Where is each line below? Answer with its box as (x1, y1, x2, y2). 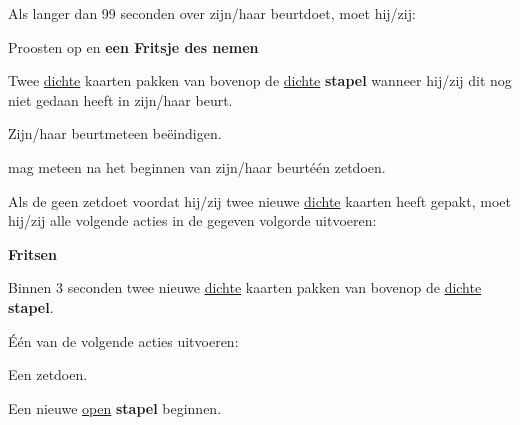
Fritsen (8, 243, 57, 264)
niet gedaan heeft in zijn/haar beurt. (8, 89, 233, 110)
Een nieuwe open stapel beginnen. (8, 397, 222, 418)
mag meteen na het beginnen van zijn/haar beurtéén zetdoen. (8, 156, 386, 177)
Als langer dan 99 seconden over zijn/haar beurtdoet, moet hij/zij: (8, 3, 416, 23)
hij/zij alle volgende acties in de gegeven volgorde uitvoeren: (8, 210, 377, 231)
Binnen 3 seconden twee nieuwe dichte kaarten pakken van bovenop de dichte (8, 277, 482, 298)
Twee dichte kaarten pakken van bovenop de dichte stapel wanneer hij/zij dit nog (8, 70, 512, 91)
